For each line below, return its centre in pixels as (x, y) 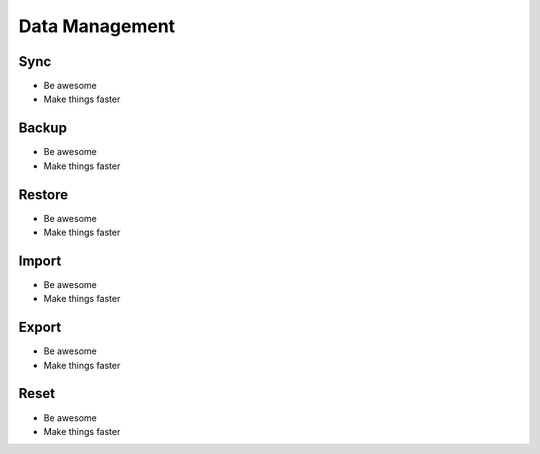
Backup (42, 128)
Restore (43, 194)
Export (40, 327)
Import (40, 260)
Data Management (97, 26)
